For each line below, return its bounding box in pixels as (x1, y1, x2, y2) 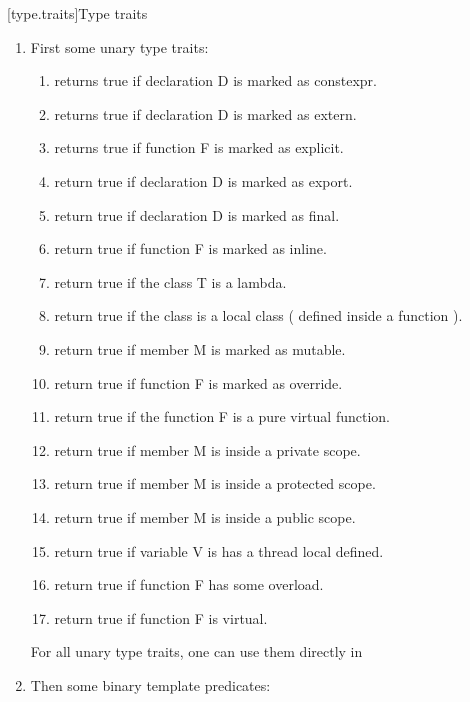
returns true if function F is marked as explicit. (54, 137, 344, 158)
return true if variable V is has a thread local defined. (54, 540, 384, 561)
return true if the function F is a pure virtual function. (54, 406, 390, 427)
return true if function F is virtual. (54, 607, 268, 628)
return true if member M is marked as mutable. (54, 338, 346, 359)
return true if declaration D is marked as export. (54, 170, 353, 191)
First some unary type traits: (30, 36, 209, 57)
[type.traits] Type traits (7, 3, 148, 23)
